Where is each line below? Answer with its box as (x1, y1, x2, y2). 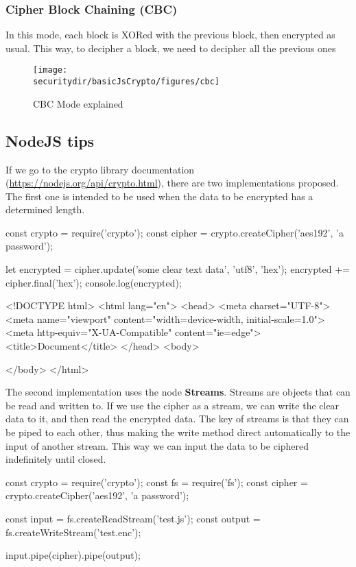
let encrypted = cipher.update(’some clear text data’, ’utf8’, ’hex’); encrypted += (5, 262, 350, 276)
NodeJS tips (5, 130, 95, 151)
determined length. (5, 202, 85, 217)
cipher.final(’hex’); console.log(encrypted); (5, 275, 182, 289)
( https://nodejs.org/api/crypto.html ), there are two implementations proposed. (5, 176, 339, 190)
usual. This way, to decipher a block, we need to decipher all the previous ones (5, 40, 336, 55)
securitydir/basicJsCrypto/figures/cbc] (33, 77, 220, 87)
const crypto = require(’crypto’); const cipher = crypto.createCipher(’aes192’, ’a (5, 225, 344, 239)
